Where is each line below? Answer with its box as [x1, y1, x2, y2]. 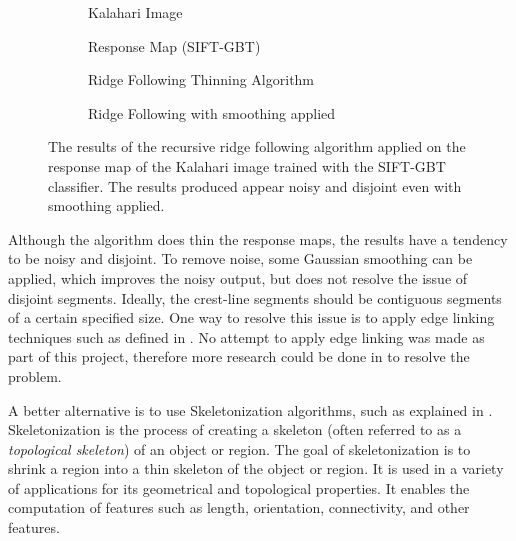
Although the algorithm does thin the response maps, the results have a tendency [8, 228, 508, 249]
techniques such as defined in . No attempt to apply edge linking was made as [8, 326, 485, 347]
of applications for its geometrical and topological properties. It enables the [8, 477, 470, 498]
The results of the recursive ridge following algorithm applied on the [48, 136, 466, 157]
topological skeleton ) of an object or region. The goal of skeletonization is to [8, 438, 471, 459]
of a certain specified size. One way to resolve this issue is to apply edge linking [8, 307, 495, 328]
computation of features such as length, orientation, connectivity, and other [8, 497, 470, 518]
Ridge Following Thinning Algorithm [88, 69, 315, 90]
